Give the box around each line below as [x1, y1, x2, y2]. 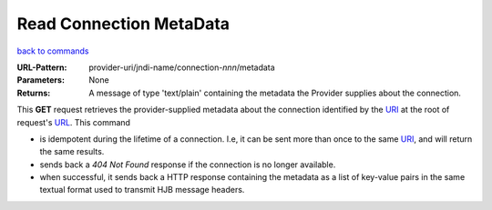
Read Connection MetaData [16, 14, 231, 34]
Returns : [16, 87, 51, 98]
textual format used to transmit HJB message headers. [39, 185, 245, 195]
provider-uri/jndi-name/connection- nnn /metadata [88, 62, 275, 73]
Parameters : [16, 75, 66, 85]
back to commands [16, 45, 89, 56]
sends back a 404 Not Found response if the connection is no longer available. [39, 159, 336, 170]
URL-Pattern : [16, 62, 67, 73]
